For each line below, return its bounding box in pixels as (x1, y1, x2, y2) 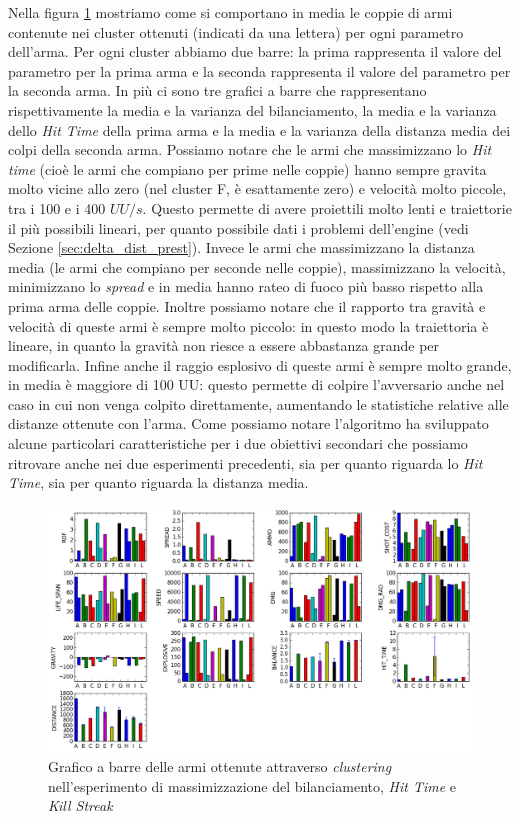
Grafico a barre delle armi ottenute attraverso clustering (48, 755, 392, 776)
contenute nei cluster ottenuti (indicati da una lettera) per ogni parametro (8, 21, 464, 42)
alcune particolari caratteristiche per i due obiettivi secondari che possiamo (8, 433, 468, 454)
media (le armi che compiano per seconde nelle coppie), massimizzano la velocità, (8, 256, 506, 277)
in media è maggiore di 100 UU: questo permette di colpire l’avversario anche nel (8, 374, 505, 395)
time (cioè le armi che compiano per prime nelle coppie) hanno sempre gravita (8, 158, 487, 179)
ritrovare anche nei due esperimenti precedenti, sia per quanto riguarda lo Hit (8, 452, 483, 473)
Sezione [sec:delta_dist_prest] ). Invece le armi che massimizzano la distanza (8, 237, 475, 258)
